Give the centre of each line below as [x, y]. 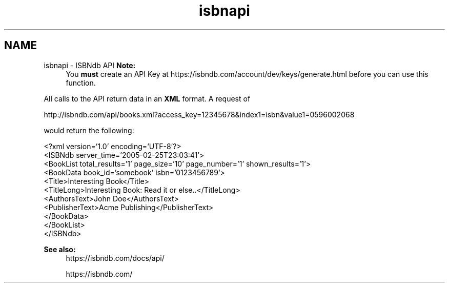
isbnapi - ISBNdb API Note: [90, 65]
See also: [60, 249]
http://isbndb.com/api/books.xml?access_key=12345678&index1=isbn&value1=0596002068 [199, 114]
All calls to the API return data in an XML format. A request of [147, 98]
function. [81, 83]
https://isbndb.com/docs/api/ [115, 258]
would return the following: [89, 130]
